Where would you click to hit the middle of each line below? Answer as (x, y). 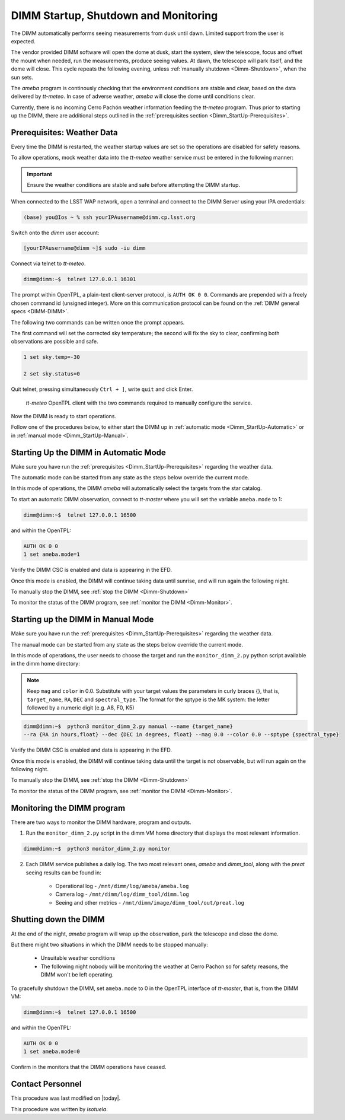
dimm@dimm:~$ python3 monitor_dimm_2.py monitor (97, 849)
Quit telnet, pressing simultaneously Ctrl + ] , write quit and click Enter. (102, 389)
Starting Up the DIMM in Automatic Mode (88, 452)
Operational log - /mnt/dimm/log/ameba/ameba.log (122, 886)
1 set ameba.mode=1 (52, 554)
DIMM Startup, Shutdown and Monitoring (114, 15)
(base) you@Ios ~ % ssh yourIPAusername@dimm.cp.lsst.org (109, 217)
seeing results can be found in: (63, 873)
